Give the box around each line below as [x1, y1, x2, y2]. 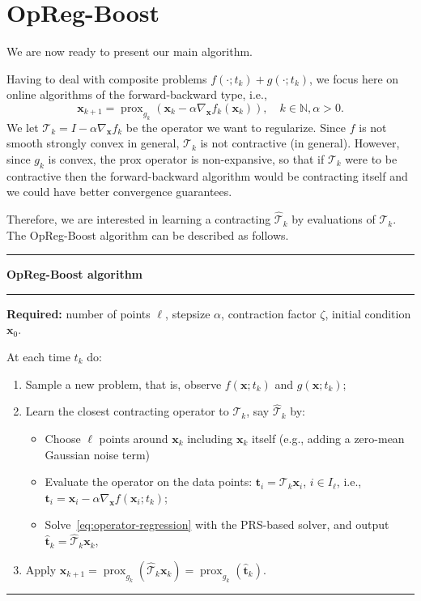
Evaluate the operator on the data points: [45, 473, 253, 490]
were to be [345, 150, 398, 167]
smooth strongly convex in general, [6, 134, 180, 151]
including [187, 430, 233, 447]
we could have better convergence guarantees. [6, 183, 232, 200]
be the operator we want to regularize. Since [125, 118, 347, 135]
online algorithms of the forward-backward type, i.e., [6, 86, 267, 103]
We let [6, 118, 39, 135]
